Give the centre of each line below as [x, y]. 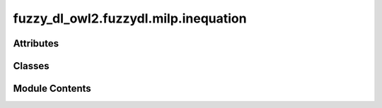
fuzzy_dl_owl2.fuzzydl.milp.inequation [130, 18]
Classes [31, 66]
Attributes [36, 43]
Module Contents [52, 89]
